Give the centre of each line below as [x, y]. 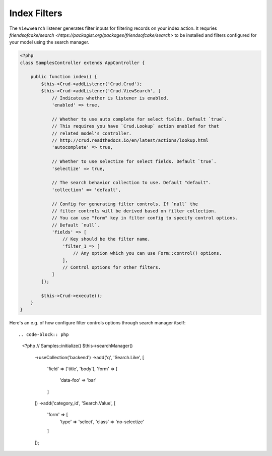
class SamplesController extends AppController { [82, 63]
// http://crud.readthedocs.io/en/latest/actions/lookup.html [130, 140]
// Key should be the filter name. [106, 239]
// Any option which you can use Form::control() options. [148, 253]
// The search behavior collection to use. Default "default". [131, 183]
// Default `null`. [76, 225]
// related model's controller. [92, 133]
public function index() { [64, 77]
